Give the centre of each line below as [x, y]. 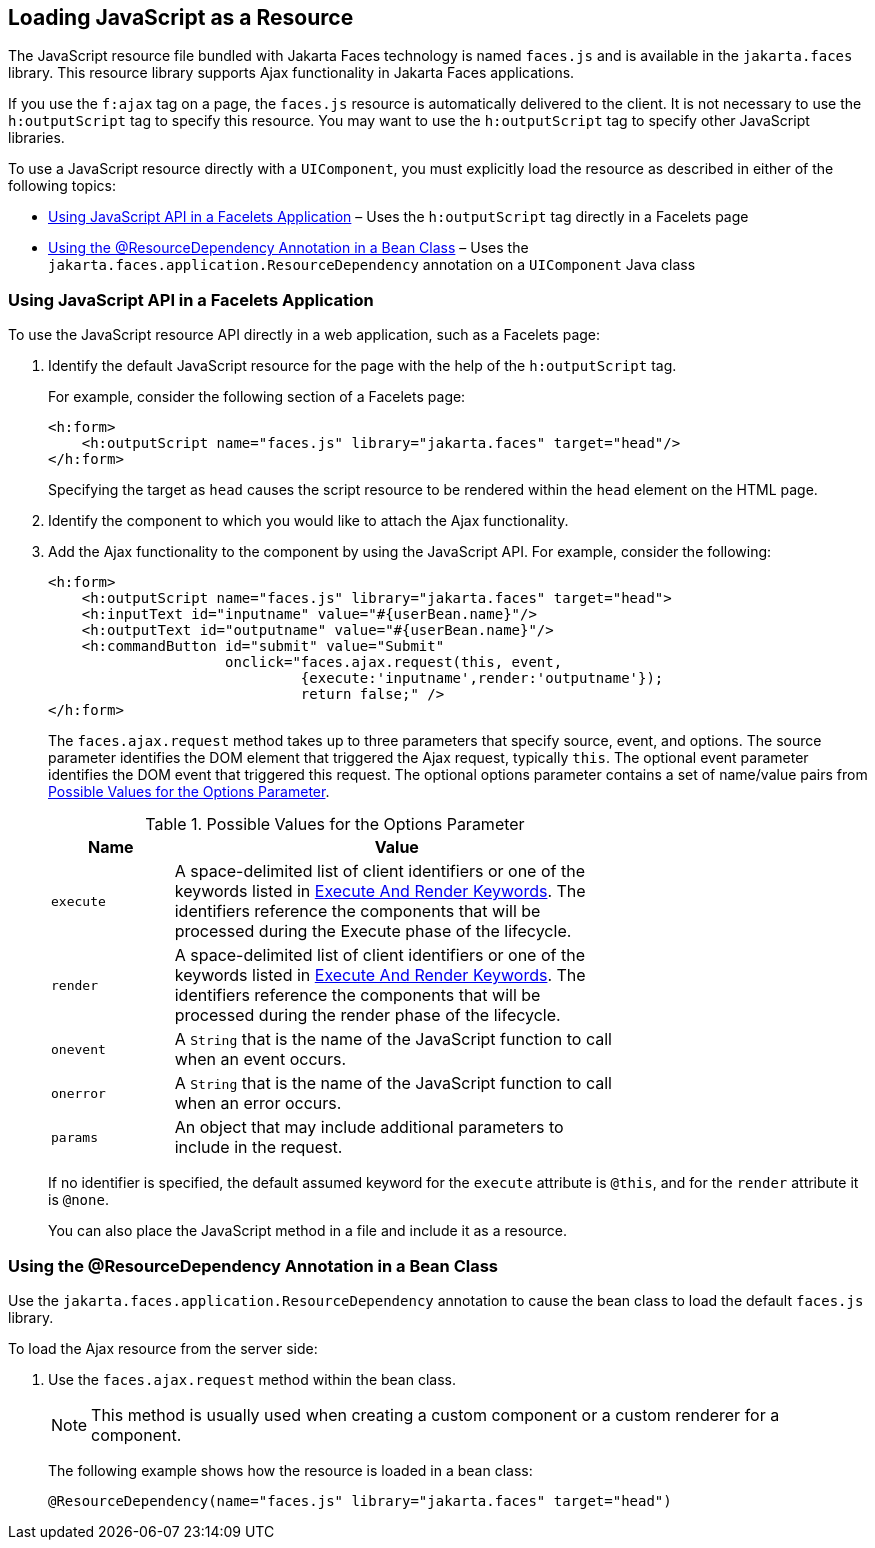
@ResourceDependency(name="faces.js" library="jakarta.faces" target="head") [360, 1500]
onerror [78, 1093]
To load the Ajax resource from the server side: [163, 1348]
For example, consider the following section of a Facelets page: [257, 397]
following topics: [62, 186]
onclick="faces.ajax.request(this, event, [394, 662]
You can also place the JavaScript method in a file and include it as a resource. [307, 1231]
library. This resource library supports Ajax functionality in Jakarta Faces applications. [291, 73]
